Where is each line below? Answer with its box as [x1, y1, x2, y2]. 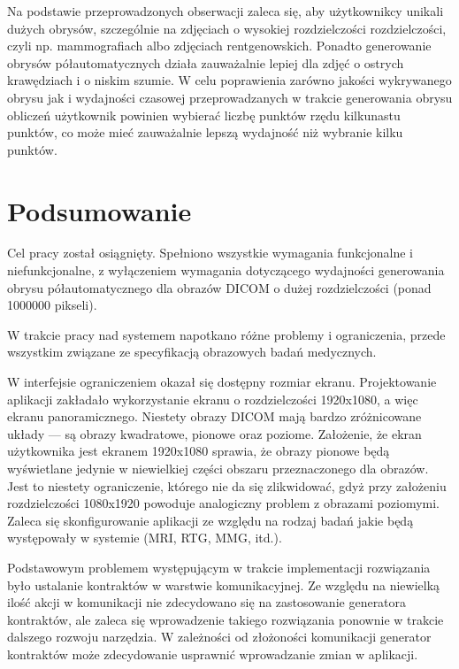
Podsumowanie [7, 192, 192, 228]
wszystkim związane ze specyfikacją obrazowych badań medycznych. [7, 342, 377, 361]
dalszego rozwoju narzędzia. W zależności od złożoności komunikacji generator [7, 627, 432, 646]
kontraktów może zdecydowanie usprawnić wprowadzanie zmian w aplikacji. [7, 644, 418, 663]
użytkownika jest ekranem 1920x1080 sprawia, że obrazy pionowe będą [7, 442, 390, 460]
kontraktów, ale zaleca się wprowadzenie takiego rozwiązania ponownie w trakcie [7, 610, 444, 628]
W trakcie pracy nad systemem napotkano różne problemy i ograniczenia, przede [7, 325, 446, 343]
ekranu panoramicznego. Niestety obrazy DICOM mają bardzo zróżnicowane [7, 407, 422, 426]
